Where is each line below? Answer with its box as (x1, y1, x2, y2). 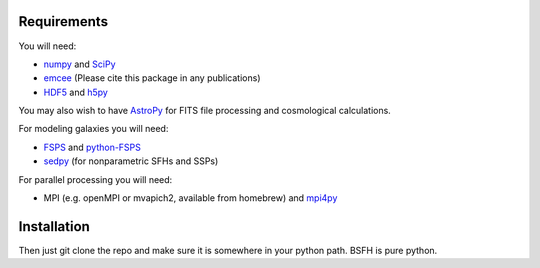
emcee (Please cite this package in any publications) (43, 72, 261, 84)
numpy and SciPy (43, 58, 116, 70)
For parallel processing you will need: (18, 173, 173, 185)
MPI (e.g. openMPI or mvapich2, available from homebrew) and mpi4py (43, 192, 338, 204)
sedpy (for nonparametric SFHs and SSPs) (43, 155, 219, 167)
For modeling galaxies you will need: (18, 123, 169, 135)
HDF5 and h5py (43, 86, 109, 98)
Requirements (18, 13, 109, 30)
